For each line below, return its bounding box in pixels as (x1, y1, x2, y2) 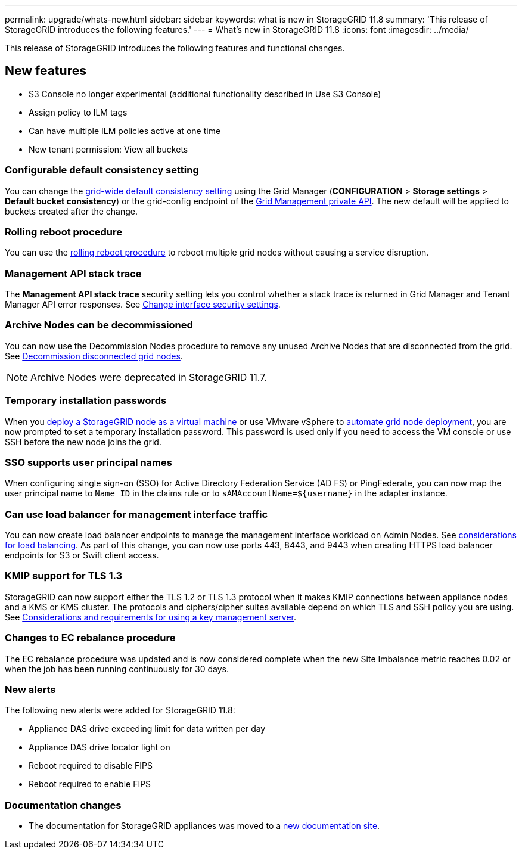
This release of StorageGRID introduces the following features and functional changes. (5, 43, 345, 53)
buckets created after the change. (5, 206, 138, 216)
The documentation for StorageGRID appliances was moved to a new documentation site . (29, 821, 380, 831)
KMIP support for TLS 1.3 (5, 570, 123, 582)
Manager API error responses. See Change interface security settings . (5, 299, 281, 310)
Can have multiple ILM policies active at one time (29, 125, 221, 136)
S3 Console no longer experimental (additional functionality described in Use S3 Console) (29, 88, 381, 99)
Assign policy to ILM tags (29, 107, 128, 117)
